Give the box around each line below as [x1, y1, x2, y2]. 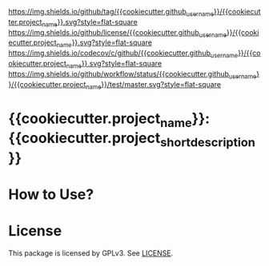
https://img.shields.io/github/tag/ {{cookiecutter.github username [8, 7, 215, 18]
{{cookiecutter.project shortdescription [8, 129, 256, 150]
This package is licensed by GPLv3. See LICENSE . [8, 248, 174, 258]
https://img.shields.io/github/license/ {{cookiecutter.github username [8, 27, 227, 39]
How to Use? [8, 185, 94, 203]
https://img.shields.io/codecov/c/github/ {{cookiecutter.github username [8, 48, 239, 59]
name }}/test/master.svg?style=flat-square [85, 79, 222, 91]
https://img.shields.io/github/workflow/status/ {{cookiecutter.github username [8, 69, 257, 81]
